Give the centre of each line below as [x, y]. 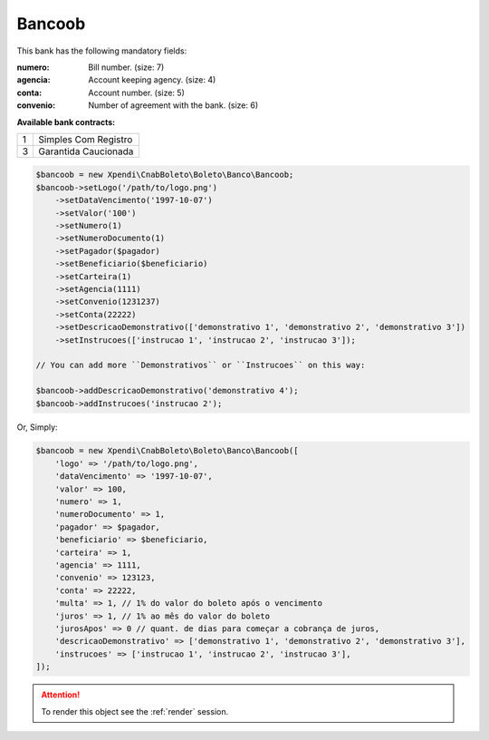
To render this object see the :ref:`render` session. [135, 711]
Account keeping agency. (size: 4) [152, 80]
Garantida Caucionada [86, 151]
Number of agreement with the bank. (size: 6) [173, 105]
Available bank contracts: [66, 122]
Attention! [61, 695]
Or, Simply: [37, 427]
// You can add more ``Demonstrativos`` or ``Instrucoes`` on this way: [201, 365]
